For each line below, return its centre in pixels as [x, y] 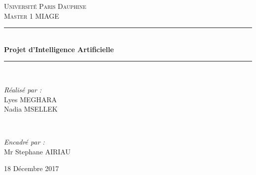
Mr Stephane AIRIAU [37, 151]
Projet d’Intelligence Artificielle [59, 49]
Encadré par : [24, 142]
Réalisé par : [23, 89]
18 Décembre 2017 [32, 168]
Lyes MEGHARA [31, 99]
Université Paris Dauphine [45, 6]
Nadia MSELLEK [31, 109]
